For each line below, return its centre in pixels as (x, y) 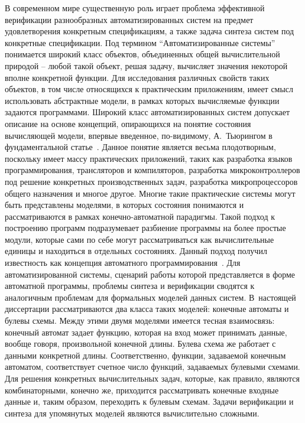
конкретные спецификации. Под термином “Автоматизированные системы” (140, 42)
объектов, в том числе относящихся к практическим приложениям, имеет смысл (149, 89)
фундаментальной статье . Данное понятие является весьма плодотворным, (140, 147)
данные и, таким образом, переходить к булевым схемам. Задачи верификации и (149, 401)
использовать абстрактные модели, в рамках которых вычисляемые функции (142, 100)
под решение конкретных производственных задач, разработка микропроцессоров (151, 181)
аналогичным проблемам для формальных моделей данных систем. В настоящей (150, 297)
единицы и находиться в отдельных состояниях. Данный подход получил (136, 251)
